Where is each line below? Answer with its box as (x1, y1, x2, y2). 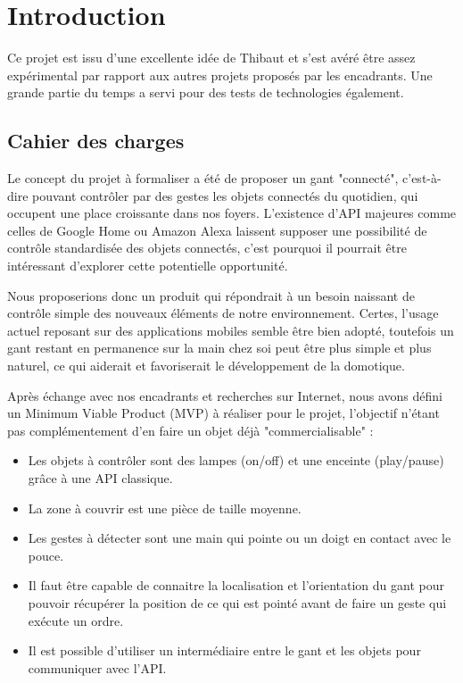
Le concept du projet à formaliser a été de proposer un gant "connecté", (7, 169, 399, 187)
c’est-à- (402, 169, 442, 187)
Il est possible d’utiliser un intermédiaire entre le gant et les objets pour (28, 641, 421, 660)
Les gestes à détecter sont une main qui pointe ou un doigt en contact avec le (28, 529, 451, 547)
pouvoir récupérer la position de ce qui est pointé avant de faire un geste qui (28, 593, 447, 612)
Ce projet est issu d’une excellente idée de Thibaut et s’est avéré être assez (7, 48, 416, 67)
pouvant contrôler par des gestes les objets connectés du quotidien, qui (32, 186, 418, 204)
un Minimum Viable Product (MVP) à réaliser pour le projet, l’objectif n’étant (7, 404, 440, 422)
